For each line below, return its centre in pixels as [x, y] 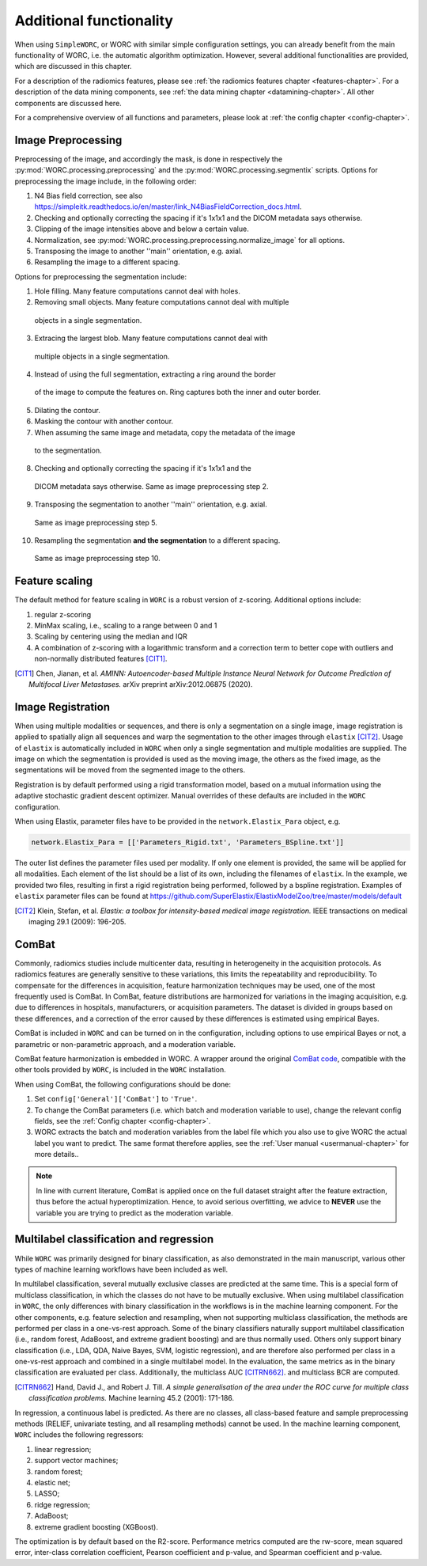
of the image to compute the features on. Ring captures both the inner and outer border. [178, 392]
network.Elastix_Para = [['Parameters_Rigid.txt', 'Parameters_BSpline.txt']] [187, 842]
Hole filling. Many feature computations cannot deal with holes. [137, 291]
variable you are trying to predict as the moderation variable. [134, 1213]
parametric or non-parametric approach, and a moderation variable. [125, 1044]
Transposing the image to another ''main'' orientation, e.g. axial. [138, 251]
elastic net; [52, 1482]
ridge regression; [62, 1504]
